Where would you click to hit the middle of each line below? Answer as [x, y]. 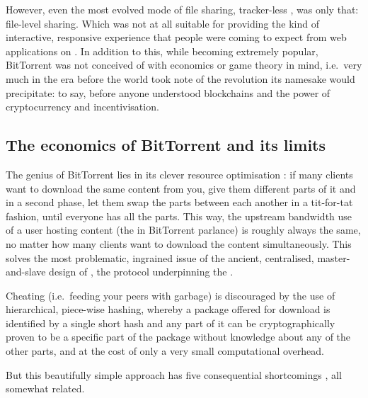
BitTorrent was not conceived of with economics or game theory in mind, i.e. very [184, 65]
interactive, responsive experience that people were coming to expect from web [176, 37]
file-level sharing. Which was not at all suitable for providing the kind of [162, 23]
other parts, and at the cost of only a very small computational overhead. [165, 351]
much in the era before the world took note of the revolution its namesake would [180, 78]
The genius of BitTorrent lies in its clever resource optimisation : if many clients [179, 174]
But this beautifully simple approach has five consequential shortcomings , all [174, 374]
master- [334, 257]
